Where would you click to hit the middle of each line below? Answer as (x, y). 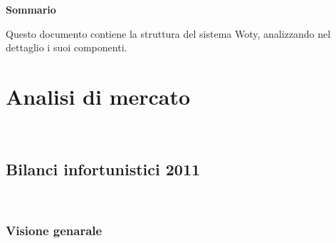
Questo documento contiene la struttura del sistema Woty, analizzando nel (168, 33)
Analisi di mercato (98, 96)
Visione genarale (54, 231)
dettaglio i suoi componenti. (67, 47)
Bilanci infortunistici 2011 (103, 169)
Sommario (31, 9)
